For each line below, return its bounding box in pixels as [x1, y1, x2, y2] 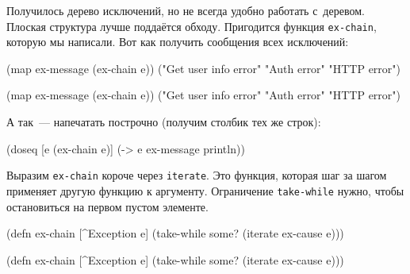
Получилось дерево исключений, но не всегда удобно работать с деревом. [6, 2, 365, 18]
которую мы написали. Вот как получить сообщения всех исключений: [6, 33, 349, 50]
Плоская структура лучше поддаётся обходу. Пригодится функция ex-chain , [6, 17, 377, 34]
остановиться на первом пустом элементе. [6, 198, 209, 214]
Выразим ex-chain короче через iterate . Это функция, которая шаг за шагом [6, 167, 387, 183]
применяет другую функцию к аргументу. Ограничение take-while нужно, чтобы [6, 182, 404, 199]
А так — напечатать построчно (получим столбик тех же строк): [6, 114, 321, 130]
